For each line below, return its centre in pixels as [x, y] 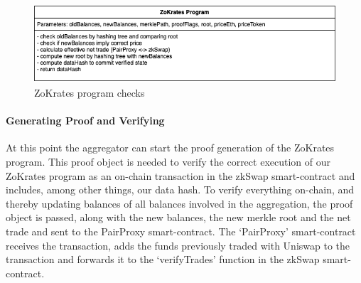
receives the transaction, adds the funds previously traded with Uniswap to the [178, 245]
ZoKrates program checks [90, 93]
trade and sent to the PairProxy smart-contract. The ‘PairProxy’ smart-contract [181, 231]
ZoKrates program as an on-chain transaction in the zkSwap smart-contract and [180, 175]
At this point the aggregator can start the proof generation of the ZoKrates [170, 148]
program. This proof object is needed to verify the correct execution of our [168, 162]
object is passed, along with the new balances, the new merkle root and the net [178, 217]
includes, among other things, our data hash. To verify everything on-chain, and [180, 189]
